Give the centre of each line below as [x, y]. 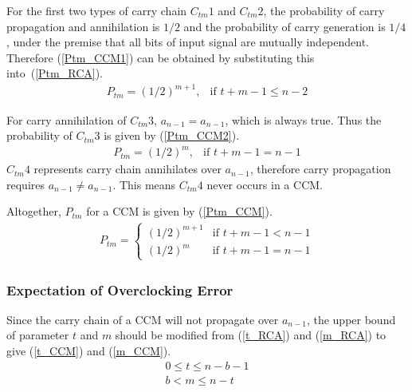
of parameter [38, 335]
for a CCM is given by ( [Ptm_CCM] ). [179, 211]
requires [26, 184]
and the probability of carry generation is [284, 26]
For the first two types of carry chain [97, 10]
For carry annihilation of [67, 119]
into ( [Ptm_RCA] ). [55, 73]
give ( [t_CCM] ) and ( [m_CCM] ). [89, 350]
